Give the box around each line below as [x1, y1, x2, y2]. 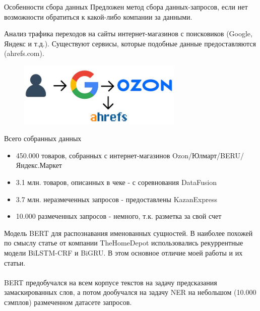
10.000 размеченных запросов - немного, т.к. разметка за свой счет [16, 211, 222, 221]
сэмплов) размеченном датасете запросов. [4, 296, 132, 307]
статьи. [4, 257, 26, 268]
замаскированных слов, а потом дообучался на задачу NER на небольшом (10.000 [4, 287, 256, 297]
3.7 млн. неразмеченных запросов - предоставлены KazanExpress [16, 194, 217, 204]
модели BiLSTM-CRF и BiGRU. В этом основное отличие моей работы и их [4, 247, 243, 258]
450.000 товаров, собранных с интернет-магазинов [16, 150, 170, 160]
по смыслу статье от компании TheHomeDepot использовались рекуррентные [4, 237, 243, 248]
